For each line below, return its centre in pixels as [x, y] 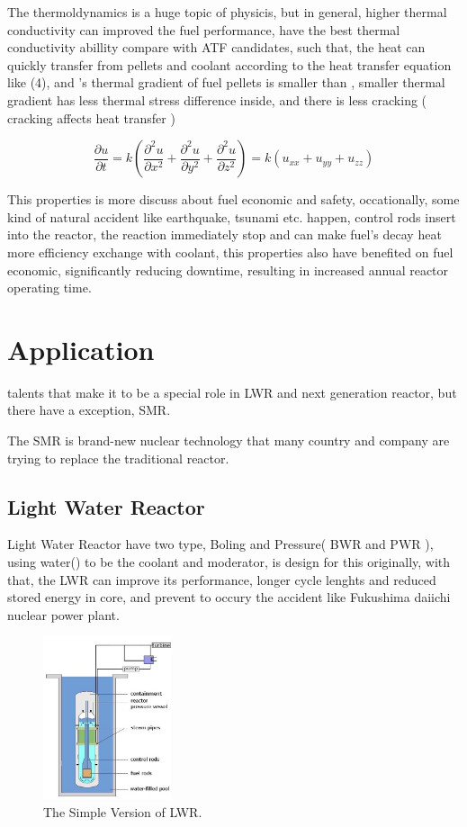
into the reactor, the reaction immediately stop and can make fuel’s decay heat [225, 234]
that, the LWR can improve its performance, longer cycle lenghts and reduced [222, 579]
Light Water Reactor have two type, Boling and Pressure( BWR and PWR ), [220, 544]
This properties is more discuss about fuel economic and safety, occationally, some [233, 199]
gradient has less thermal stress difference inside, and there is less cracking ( [217, 99]
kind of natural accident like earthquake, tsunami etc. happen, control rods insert [232, 216]
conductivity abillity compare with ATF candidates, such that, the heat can [216, 47]
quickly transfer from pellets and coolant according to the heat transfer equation [229, 64]
